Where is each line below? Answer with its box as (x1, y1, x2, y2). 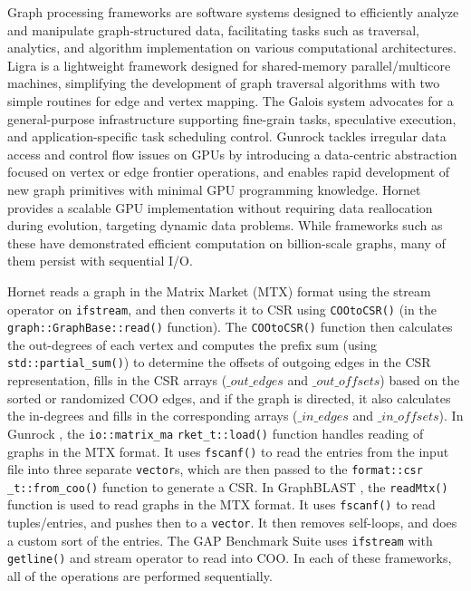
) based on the (380, 371, 460, 390)
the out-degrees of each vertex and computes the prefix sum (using (7, 334, 377, 354)
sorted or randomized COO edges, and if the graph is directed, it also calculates (7, 388, 451, 407)
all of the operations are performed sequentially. (7, 567, 273, 586)
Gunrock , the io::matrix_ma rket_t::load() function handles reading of (7, 423, 424, 442)
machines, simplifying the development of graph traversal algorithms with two (7, 73, 440, 92)
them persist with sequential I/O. (7, 251, 193, 270)
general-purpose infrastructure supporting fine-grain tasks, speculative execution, (7, 109, 457, 128)
